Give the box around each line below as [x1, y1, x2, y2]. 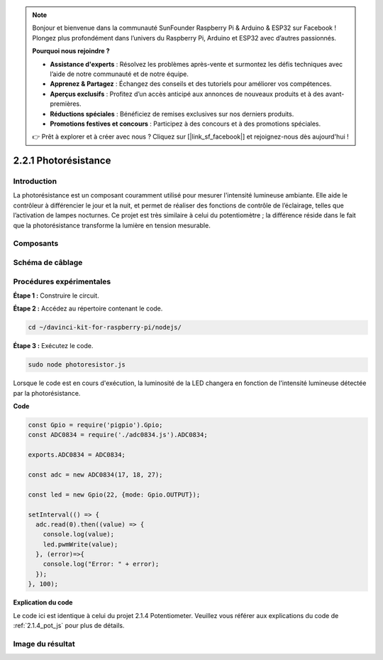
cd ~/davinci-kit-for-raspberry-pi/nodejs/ [28, 323, 182, 332]
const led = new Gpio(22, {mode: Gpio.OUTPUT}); [28, 490, 201, 499]
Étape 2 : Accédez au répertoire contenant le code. [13, 304, 163, 313]
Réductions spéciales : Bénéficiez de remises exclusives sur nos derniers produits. [50, 109, 294, 118]
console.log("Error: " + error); [43, 560, 160, 568]
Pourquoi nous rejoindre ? [32, 47, 110, 55]
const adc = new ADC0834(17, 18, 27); [28, 470, 163, 479]
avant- [325, 90, 345, 98]
